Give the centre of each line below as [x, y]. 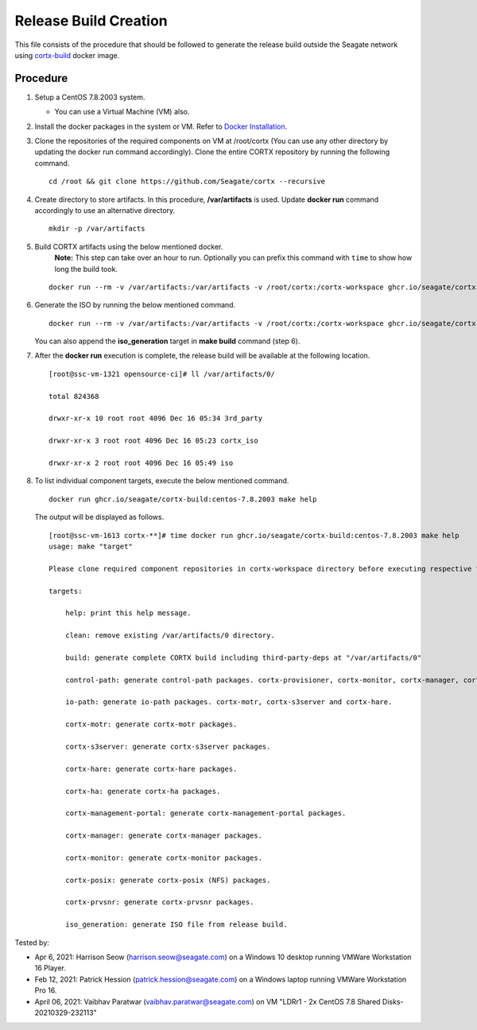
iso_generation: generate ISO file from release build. [176, 925]
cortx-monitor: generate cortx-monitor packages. [163, 858]
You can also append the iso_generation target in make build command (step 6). [167, 341]
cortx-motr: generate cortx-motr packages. [151, 724]
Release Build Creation [91, 21]
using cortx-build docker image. [67, 55]
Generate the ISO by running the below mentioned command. [135, 305]
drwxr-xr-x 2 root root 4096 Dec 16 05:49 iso [141, 463]
